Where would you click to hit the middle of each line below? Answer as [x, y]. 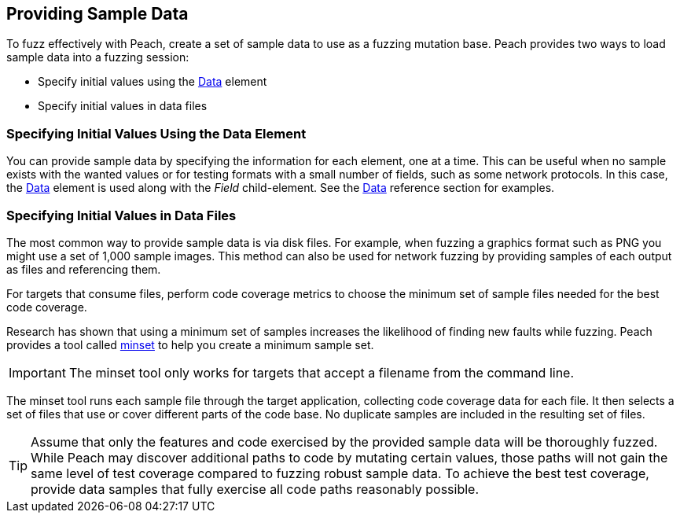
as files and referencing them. [84, 269]
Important [37, 372]
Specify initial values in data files [123, 106]
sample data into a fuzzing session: [98, 57]
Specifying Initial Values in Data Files [121, 215]
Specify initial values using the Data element [153, 82]
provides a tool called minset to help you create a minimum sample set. [190, 344]
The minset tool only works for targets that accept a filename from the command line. [322, 372]
